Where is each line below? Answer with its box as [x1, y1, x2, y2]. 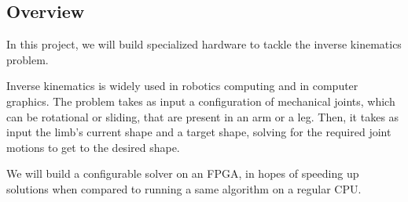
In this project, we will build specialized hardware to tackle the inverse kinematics [6, 36, 402, 52]
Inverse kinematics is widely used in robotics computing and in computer [6, 78, 358, 94]
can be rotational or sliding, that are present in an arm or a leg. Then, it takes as [6, 108, 399, 124]
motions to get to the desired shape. [6, 139, 180, 155]
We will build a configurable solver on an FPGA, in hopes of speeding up [6, 165, 359, 182]
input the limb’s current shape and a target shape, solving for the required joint [6, 124, 391, 140]
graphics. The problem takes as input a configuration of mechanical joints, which [6, 92, 395, 109]
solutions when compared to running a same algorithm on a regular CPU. [6, 180, 362, 197]
